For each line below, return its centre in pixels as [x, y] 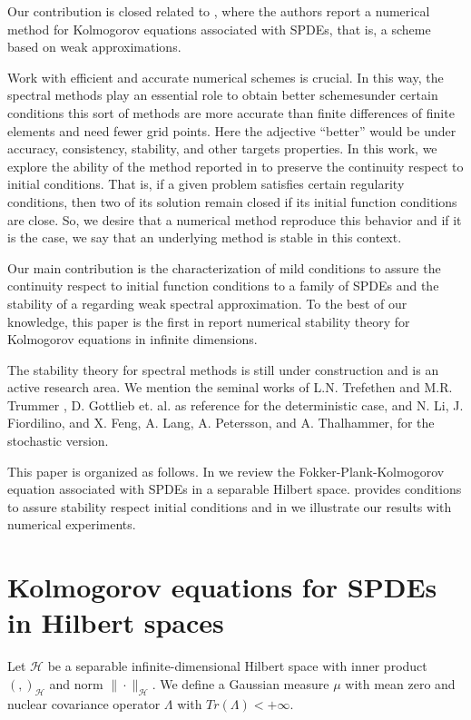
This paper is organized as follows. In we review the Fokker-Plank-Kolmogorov [226, 471]
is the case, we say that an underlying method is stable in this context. [205, 237]
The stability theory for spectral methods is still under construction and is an [223, 369]
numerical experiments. [72, 524]
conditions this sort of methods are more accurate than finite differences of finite [231, 112]
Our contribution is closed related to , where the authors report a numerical [219, 11]
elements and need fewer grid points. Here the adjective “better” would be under [232, 130]
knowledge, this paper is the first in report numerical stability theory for [209, 321]
